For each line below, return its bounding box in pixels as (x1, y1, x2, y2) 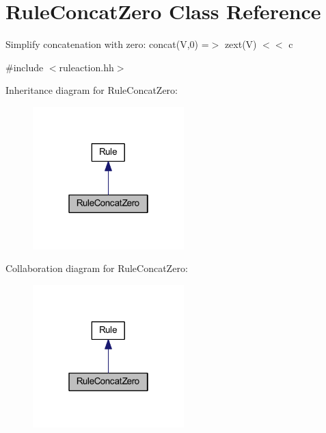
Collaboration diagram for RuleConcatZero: (5, 261, 188, 275)
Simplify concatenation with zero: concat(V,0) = (5, 37, 209, 51)
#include (5, 60, 44, 74)
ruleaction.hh (59, 60, 114, 74)
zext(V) (224, 37, 257, 51)
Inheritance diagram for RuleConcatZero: (5, 83, 178, 97)
